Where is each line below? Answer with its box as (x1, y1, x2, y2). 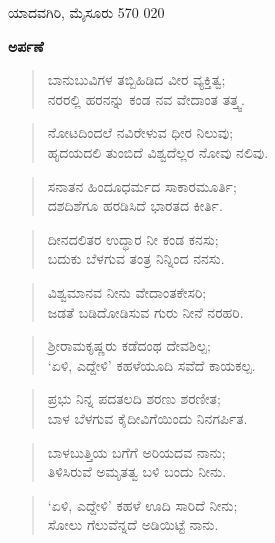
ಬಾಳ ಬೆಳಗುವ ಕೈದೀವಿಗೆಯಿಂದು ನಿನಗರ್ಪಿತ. (47, 407, 248, 428)
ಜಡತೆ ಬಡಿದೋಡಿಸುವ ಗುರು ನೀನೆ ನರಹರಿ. (47, 301, 244, 322)
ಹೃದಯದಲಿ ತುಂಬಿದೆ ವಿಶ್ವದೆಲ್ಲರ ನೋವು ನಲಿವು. (47, 141, 269, 162)
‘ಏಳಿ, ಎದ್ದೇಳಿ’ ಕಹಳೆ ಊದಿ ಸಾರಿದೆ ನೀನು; (47, 494, 238, 515)
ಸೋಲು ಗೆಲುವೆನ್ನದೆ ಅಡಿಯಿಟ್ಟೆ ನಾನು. (47, 514, 219, 535)
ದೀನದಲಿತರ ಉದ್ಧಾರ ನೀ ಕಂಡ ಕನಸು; (47, 228, 219, 249)
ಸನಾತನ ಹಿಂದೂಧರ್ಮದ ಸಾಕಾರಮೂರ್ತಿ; (47, 175, 237, 196)
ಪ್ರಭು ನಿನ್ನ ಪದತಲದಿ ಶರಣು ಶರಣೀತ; (47, 388, 221, 409)
